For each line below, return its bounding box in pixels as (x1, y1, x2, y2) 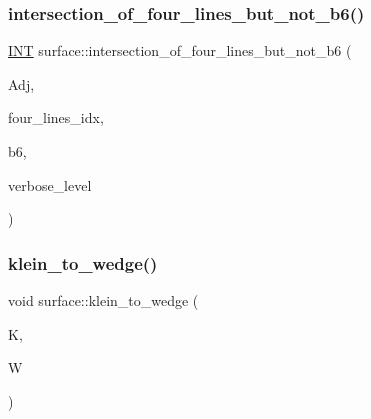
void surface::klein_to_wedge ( (8, 290, 199, 310)
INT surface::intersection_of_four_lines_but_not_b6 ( (8, 40, 352, 61)
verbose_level (8, 174, 92, 195)
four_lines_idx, (8, 107, 104, 128)
